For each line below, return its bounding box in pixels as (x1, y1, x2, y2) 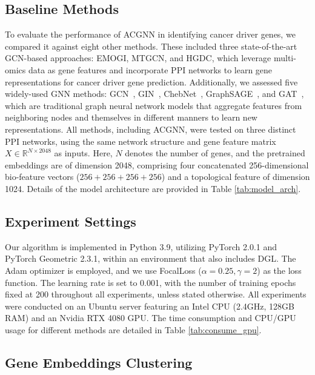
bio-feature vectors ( (5, 170, 80, 183)
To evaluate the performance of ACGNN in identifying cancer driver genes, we (5, 28, 296, 41)
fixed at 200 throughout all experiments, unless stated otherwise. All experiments (5, 288, 307, 300)
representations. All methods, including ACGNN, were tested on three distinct (5, 122, 296, 135)
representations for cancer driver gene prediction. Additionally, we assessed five (5, 75, 298, 88)
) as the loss (257, 264, 302, 276)
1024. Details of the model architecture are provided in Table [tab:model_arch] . (5, 182, 301, 194)
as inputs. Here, (54, 147, 113, 159)
